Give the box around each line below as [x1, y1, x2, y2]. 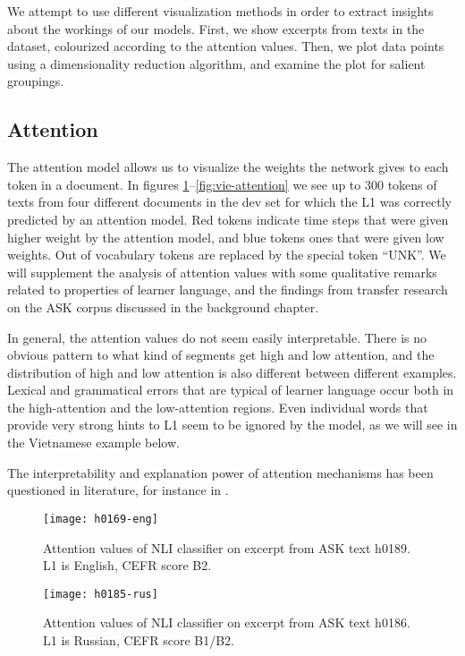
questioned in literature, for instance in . [7, 481, 229, 499]
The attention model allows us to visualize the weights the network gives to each [7, 158, 449, 176]
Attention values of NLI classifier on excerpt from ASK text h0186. [43, 613, 410, 632]
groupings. [7, 72, 64, 90]
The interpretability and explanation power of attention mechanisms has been [7, 463, 434, 481]
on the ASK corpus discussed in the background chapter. [7, 297, 319, 316]
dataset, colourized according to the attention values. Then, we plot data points [7, 37, 444, 55]
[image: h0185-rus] [43, 587, 158, 601]
